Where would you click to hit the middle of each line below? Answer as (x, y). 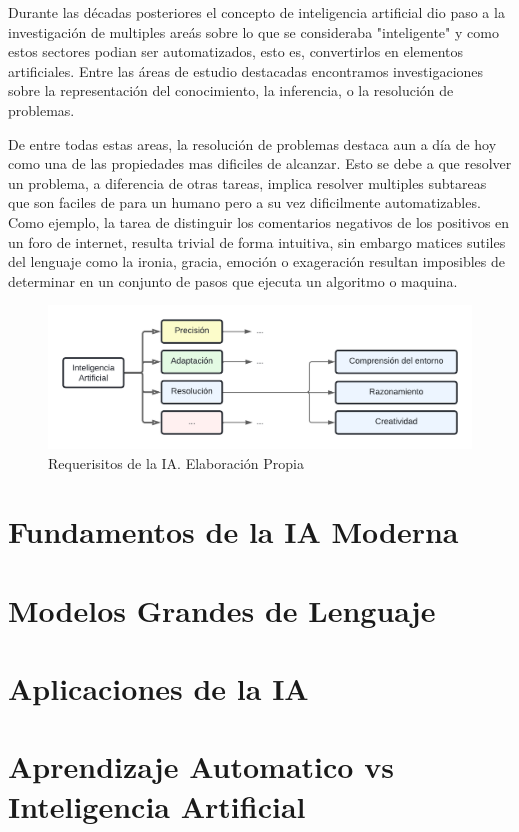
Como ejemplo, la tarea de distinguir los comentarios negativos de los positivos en (259, 221)
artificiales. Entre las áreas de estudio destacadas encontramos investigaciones (246, 70)
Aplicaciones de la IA (158, 688)
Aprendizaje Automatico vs (201, 766)
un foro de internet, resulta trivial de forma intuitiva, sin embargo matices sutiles (257, 241)
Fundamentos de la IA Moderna (233, 531)
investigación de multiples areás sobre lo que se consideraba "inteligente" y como (253, 31)
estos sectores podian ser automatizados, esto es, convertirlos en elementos (236, 51)
